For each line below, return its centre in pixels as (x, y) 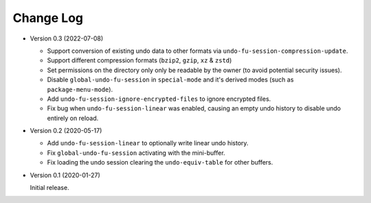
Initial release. (49, 188)
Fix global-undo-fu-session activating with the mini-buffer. (136, 153)
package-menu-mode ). (80, 89)
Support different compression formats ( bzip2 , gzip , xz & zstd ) (139, 60)
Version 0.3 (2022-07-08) (66, 38)
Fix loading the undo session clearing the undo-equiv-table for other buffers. (160, 163)
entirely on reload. (73, 118)
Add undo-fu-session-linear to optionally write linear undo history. (148, 143)
